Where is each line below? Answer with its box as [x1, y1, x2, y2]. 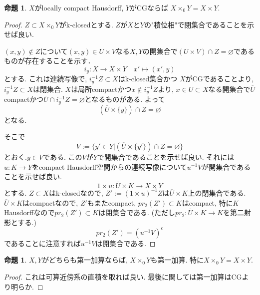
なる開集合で [208, 83, 251, 94]
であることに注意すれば [4, 238, 81, 248]
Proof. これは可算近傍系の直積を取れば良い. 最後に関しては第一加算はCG [4, 272, 242, 282]
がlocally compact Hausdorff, [34, 2, 124, 12]
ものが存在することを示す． [4, 55, 95, 66]
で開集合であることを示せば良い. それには [97, 151, 235, 162]
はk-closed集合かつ [118, 73, 178, 84]
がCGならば [129, 2, 168, 12]
